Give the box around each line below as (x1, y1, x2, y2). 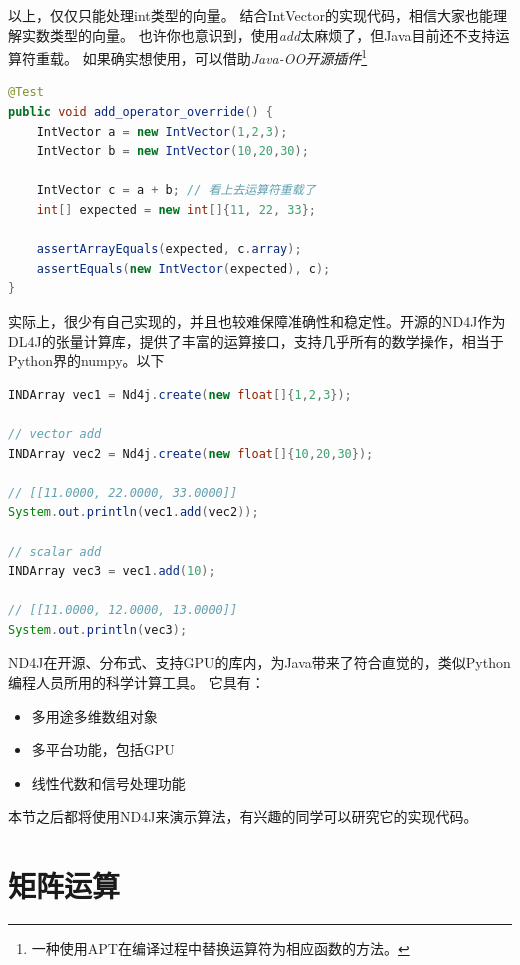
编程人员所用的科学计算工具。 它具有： (8, 672, 265, 693)
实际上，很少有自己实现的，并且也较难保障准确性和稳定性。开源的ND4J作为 (8, 310, 506, 331)
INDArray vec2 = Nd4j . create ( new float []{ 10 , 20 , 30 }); (8, 446, 374, 461)
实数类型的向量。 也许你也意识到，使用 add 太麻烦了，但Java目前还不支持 (21, 24, 496, 45)
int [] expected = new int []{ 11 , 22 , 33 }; (36, 203, 317, 217)
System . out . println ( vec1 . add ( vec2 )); (8, 505, 259, 520)
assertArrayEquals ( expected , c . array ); (36, 242, 302, 257)
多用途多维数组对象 (31, 705, 158, 726)
